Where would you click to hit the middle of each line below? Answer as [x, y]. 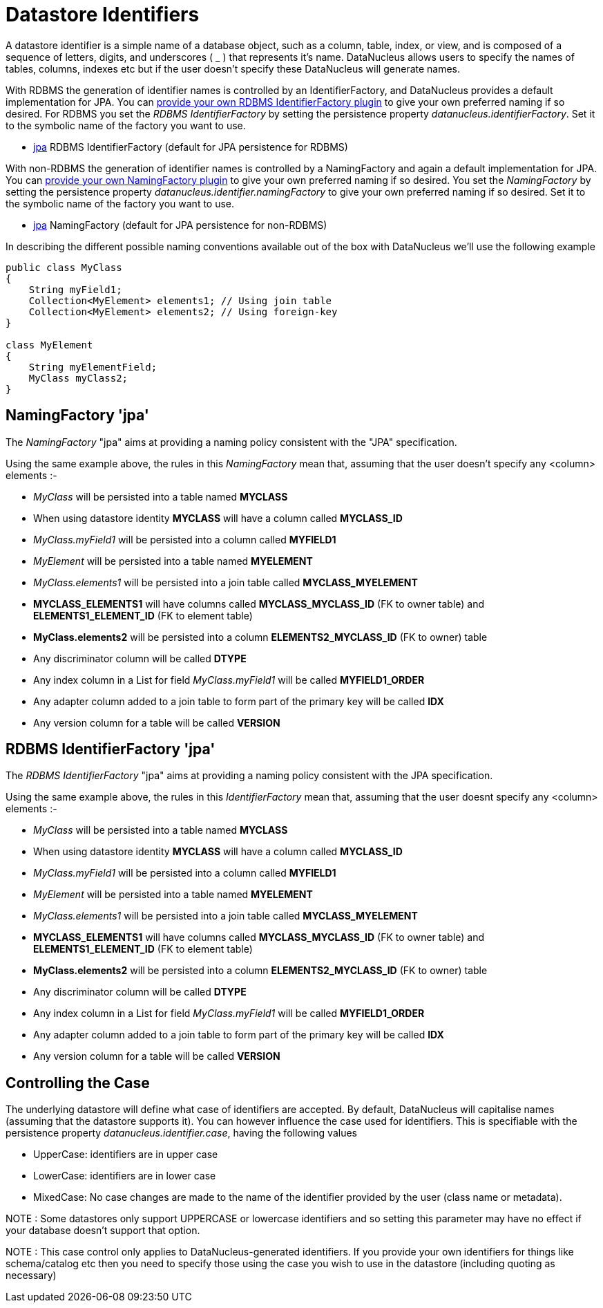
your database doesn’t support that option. [103, 1231]
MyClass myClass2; [78, 378]
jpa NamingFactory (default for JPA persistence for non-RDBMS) [180, 225]
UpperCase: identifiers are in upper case [126, 1155]
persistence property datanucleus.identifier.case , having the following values [181, 1133]
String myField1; [75, 289]
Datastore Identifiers [103, 15]
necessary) [31, 1276]
